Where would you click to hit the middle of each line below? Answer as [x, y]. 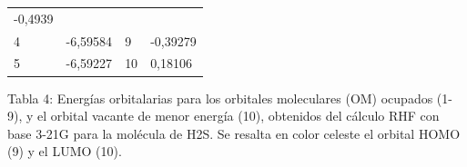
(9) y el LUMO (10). [65, 151]
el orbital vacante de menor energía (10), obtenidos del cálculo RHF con [239, 116]
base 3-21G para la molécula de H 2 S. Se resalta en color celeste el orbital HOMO [234, 133]
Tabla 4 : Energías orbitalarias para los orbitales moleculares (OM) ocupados [220, 98]
